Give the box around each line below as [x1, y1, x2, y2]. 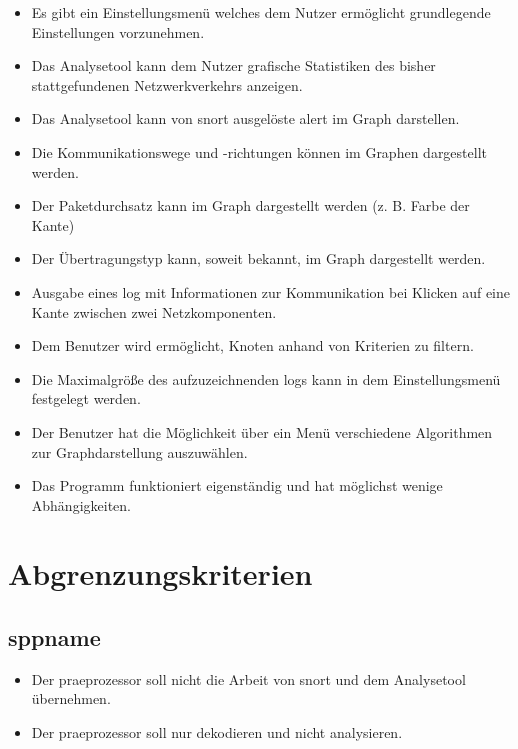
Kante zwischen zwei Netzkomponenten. [31, 301, 277, 322]
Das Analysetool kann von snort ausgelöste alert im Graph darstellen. [31, 108, 460, 129]
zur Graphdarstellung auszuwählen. [31, 441, 248, 462]
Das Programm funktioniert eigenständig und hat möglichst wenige [31, 475, 443, 496]
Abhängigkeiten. [31, 494, 131, 515]
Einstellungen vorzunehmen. [31, 21, 205, 42]
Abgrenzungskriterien [8, 553, 313, 594]
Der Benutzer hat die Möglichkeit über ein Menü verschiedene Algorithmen [31, 421, 493, 442]
